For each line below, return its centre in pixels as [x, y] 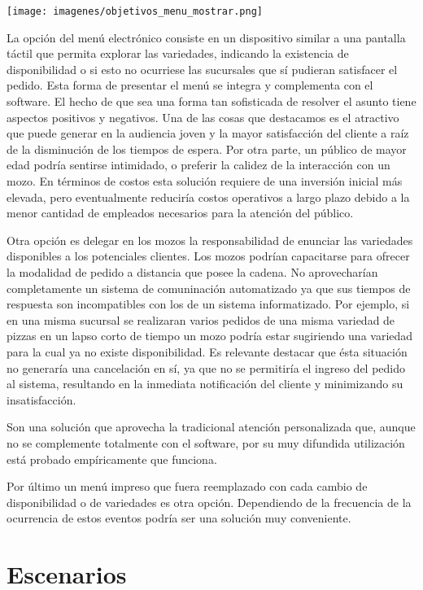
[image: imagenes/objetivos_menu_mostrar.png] [135, 11]
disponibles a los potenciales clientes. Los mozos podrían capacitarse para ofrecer [208, 256]
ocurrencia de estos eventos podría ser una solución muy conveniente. [179, 518]
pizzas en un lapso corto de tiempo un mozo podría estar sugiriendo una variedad [210, 336]
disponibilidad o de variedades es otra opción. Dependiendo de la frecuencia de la [209, 502]
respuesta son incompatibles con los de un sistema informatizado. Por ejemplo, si [208, 304]
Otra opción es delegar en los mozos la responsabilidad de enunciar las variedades [210, 240]
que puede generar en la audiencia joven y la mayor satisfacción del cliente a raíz [208, 133]
